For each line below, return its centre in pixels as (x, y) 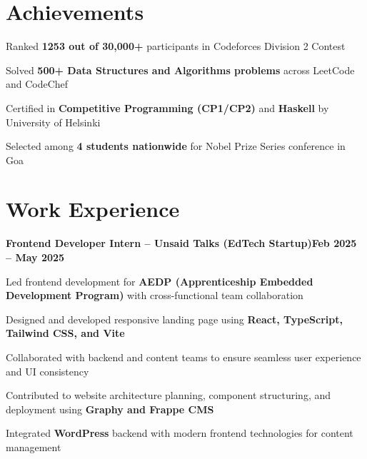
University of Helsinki (53, 122)
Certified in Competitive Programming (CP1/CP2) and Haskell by (167, 107)
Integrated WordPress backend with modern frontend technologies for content (180, 433)
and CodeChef (37, 84)
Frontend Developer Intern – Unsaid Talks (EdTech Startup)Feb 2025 (181, 243)
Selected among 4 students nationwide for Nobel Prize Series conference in (176, 146)
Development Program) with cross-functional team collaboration (155, 295)
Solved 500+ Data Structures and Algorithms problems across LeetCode (180, 70)
